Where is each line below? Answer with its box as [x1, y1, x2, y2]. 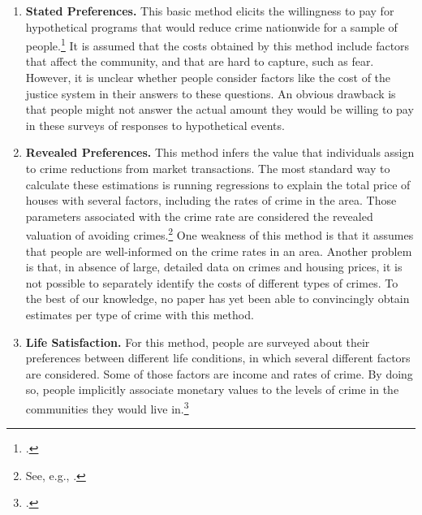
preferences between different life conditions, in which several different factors [25, 349, 411, 366]
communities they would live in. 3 [25, 397, 189, 417]
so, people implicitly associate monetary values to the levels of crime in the [25, 381, 399, 398]
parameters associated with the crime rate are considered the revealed [25, 207, 373, 224]
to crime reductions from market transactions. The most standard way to [25, 160, 390, 176]
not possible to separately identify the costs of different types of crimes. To [25, 274, 398, 291]
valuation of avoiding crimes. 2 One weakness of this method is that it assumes [25, 224, 414, 244]
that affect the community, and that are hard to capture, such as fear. [25, 53, 374, 70]
